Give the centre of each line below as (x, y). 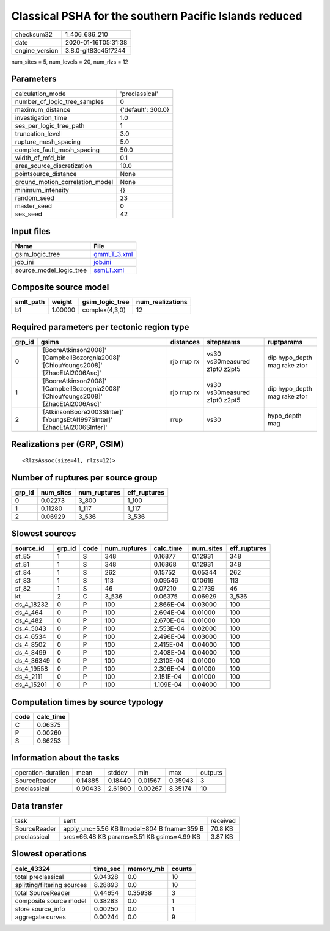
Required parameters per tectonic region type (100, 327)
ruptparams (285, 342)
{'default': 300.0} (145, 110)
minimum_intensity (42, 190)
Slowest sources (44, 534)
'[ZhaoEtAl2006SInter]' (74, 427)
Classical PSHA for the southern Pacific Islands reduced (157, 16)
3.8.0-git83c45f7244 (95, 50)
